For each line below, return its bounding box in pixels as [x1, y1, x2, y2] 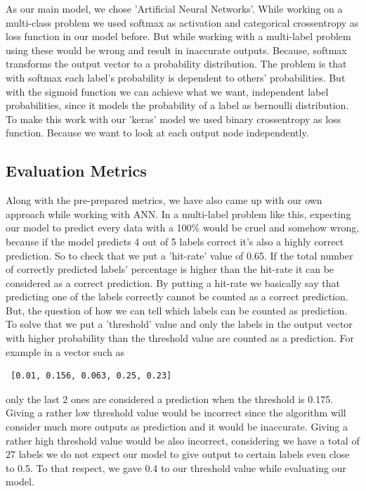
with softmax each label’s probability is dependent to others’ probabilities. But [6, 70, 346, 84]
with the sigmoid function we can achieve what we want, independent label [6, 84, 329, 98]
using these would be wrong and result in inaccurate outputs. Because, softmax [6, 42, 347, 57]
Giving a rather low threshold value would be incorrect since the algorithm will [6, 405, 346, 420]
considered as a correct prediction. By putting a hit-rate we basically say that [6, 275, 340, 290]
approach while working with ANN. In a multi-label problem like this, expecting [6, 206, 351, 221]
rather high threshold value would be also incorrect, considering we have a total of [6, 433, 360, 447]
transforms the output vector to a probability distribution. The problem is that [6, 56, 347, 71]
